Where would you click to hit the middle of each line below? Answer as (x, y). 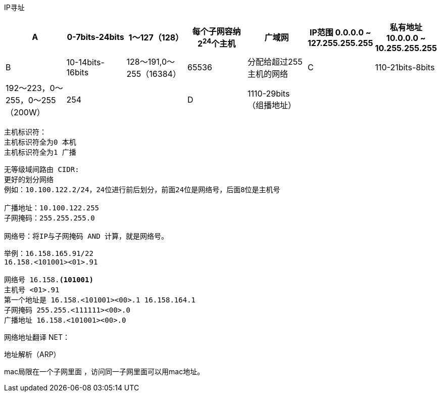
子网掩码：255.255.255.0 (50, 218)
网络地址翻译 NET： (37, 337)
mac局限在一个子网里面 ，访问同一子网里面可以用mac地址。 (104, 371)
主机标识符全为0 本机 (40, 142)
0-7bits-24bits (95, 37)
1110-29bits (269, 94)
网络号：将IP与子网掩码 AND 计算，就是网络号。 (86, 236)
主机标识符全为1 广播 (40, 152)
